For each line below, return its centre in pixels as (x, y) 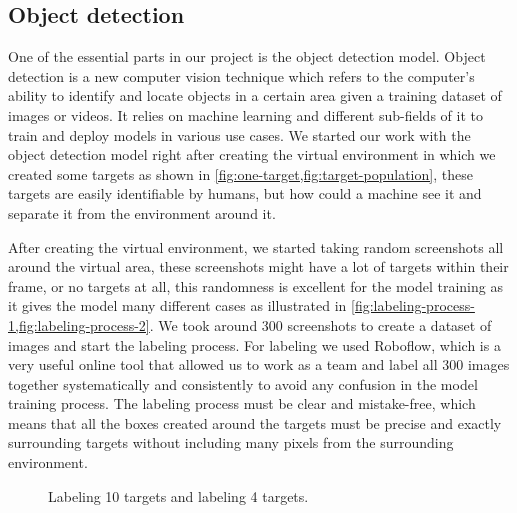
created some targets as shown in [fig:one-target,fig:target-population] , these (240, 173)
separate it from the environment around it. (142, 212)
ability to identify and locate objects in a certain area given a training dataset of (255, 95)
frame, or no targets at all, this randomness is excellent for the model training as (255, 285)
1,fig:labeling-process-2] (79, 324)
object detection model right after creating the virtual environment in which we (252, 154)
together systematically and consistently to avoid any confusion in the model (243, 383)
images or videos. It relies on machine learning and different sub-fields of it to (245, 114)
